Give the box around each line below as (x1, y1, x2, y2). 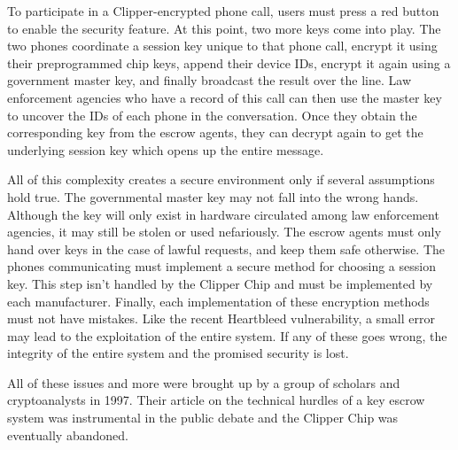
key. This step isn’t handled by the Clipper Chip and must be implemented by (7, 274, 433, 292)
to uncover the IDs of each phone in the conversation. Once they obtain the (7, 105, 417, 124)
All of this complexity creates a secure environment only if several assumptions (7, 170, 435, 189)
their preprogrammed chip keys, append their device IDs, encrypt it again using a (7, 53, 451, 72)
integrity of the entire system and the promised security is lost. (7, 344, 349, 362)
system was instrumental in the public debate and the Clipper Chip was (7, 408, 399, 427)
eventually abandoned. (7, 425, 128, 444)
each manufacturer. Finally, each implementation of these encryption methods (7, 291, 430, 310)
